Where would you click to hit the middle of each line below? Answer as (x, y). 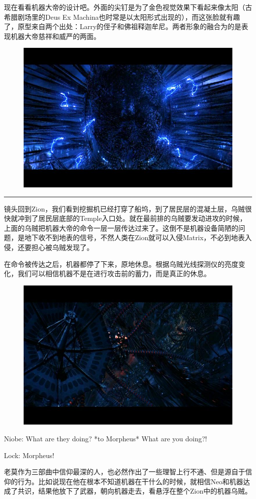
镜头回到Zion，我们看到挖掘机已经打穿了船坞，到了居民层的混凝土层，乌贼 (125, 208)
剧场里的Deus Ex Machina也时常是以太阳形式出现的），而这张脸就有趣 (129, 17)
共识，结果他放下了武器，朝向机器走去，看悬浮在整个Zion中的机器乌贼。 (135, 491)
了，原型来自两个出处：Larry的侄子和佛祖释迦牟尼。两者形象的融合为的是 (123, 26)
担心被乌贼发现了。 (62, 247)
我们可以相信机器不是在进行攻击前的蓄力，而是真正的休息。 (114, 273)
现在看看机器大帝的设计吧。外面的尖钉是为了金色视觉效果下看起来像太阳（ (125, 7)
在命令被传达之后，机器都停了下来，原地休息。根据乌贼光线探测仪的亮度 (121, 264)
